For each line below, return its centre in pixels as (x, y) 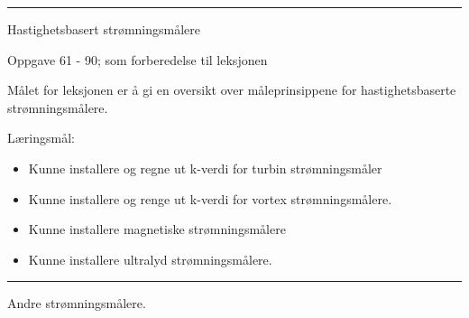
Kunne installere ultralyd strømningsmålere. (150, 259)
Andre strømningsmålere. (77, 303)
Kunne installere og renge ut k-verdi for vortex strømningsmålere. (210, 198)
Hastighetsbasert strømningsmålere (104, 29)
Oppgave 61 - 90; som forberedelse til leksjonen (138, 59)
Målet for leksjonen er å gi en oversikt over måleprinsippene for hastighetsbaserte (232, 90)
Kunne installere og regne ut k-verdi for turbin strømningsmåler (205, 168)
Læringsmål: (41, 138)
